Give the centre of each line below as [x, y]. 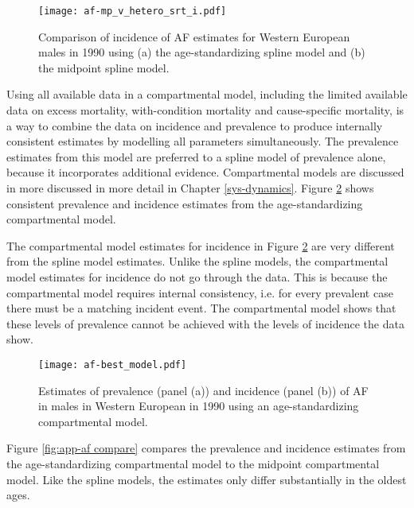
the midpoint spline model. [104, 67]
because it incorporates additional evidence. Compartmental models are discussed [205, 172]
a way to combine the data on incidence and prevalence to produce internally [195, 125]
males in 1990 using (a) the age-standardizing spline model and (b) [202, 52]
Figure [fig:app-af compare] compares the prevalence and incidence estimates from [206, 448]
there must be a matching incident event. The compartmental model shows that [201, 308]
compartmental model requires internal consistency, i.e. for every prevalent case [200, 292]
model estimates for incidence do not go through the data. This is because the [197, 276]
